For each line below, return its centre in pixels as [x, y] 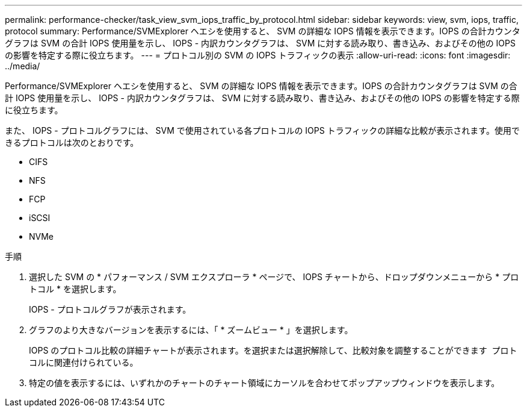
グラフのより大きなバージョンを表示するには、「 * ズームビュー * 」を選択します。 [191, 330]
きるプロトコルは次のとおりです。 [72, 142]
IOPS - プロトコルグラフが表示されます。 [110, 309]
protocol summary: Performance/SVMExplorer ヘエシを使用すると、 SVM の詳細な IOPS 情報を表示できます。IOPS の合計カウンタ [263, 31]
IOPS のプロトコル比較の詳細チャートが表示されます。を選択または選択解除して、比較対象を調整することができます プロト [273, 350]
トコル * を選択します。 [75, 289]
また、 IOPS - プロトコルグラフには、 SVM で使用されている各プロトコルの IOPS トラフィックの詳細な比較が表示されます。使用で [262, 130]
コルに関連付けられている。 [84, 362]
